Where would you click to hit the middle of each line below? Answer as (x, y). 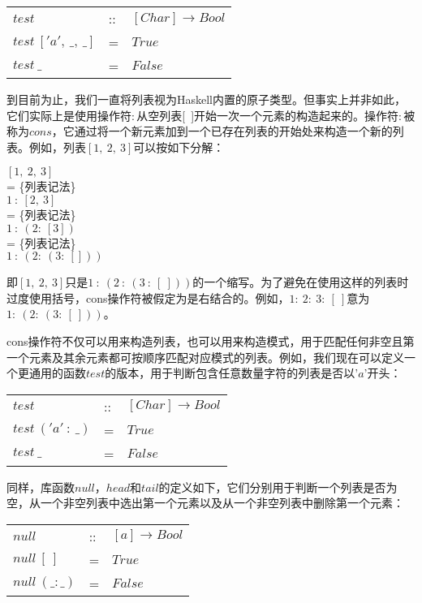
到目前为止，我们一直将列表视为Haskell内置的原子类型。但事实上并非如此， (207, 99)
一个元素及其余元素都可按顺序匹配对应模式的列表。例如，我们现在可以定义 (205, 357)
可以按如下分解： (179, 146)
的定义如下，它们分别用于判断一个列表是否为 (278, 487)
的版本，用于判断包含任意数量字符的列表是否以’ (232, 373)
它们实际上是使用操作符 (69, 115)
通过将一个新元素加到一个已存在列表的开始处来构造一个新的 (233, 131)
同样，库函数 (41, 487)
